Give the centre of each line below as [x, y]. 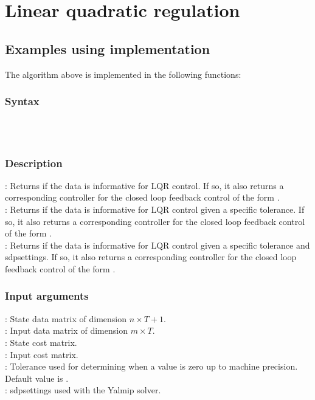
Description [34, 163]
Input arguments [47, 296]
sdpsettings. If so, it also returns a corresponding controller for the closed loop [151, 257]
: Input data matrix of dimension [66, 330]
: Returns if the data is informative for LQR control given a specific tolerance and [157, 245]
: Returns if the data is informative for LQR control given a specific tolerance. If [155, 209]
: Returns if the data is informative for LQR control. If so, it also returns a [144, 185]
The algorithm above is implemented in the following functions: [123, 74]
